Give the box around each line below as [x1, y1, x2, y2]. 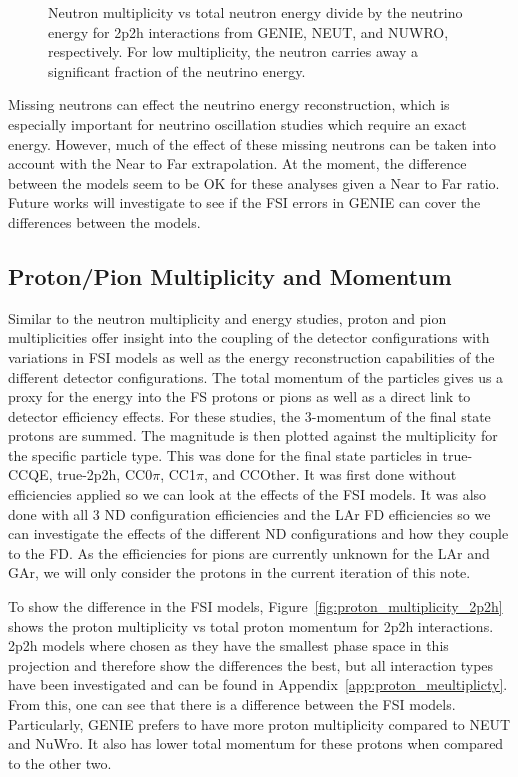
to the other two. [8, 752, 112, 773]
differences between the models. [8, 211, 201, 232]
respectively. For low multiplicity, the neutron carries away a [48, 41, 418, 62]
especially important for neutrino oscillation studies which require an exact [8, 113, 467, 134]
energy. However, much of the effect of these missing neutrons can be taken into [8, 133, 497, 154]
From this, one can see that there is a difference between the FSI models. [8, 694, 456, 715]
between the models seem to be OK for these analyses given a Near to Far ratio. [8, 172, 500, 193]
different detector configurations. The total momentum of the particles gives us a [8, 366, 504, 387]
